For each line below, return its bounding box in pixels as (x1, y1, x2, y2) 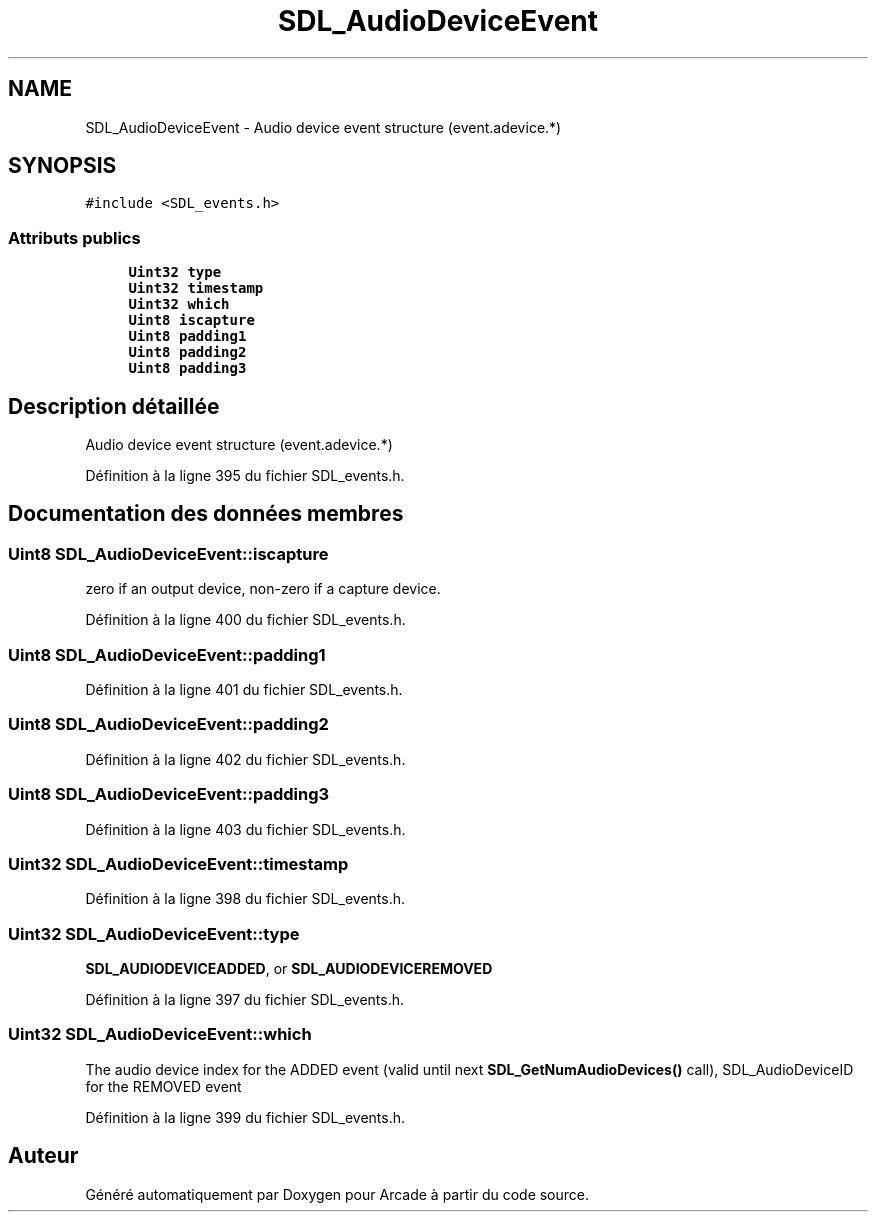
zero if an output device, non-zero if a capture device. (85, 580, 441, 598)
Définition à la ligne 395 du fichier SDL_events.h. (85, 467, 405, 485)
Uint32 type (128, 264, 222, 281)
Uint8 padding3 (128, 360, 247, 377)
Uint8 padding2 (128, 344, 247, 361)
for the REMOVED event (85, 1077, 242, 1095)
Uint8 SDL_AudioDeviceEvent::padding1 (8, 644, 326, 665)
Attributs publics (8, 227, 141, 248)
